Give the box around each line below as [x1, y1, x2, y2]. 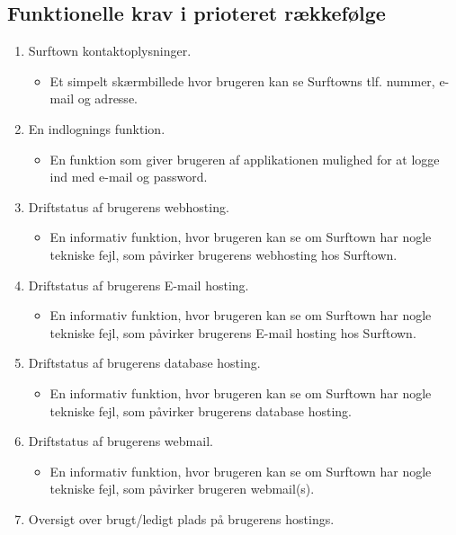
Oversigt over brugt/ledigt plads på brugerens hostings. [28, 509, 335, 528]
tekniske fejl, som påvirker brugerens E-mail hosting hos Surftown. [49, 323, 416, 342]
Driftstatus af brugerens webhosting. [28, 197, 229, 216]
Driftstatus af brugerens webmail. [28, 432, 213, 450]
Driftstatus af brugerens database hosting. [28, 353, 261, 372]
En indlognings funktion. [28, 119, 165, 138]
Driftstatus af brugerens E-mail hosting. [28, 275, 249, 294]
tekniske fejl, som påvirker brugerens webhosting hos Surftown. [49, 245, 398, 263]
